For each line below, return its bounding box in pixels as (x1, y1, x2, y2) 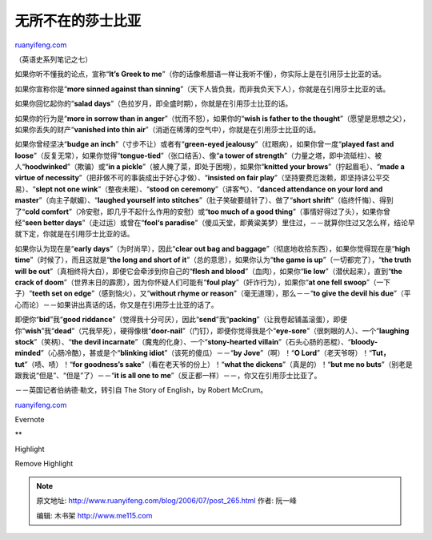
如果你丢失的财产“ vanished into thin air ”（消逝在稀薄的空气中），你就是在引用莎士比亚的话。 (14, 124, 321, 134)
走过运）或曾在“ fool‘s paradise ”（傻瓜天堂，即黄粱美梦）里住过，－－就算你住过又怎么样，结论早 (92, 218, 415, 228)
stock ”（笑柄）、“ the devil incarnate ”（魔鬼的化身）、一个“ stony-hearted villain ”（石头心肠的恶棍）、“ (14, 336, 352, 346)
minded (14, 349, 42, 358)
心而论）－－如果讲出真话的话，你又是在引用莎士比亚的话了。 (14, 300, 218, 309)
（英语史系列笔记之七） (14, 54, 92, 64)
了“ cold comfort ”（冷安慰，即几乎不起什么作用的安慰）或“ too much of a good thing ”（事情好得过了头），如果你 (14, 207, 384, 216)
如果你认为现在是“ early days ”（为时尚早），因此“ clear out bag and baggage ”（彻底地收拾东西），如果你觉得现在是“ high (14, 244, 410, 253)
